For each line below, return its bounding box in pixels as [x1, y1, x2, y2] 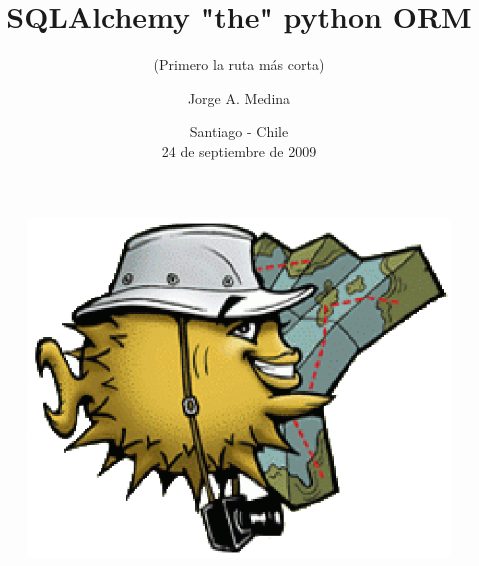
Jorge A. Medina [187, 87, 291, 108]
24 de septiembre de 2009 [161, 140, 317, 161]
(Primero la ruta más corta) [153, 54, 325, 75]
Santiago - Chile [189, 121, 289, 142]
